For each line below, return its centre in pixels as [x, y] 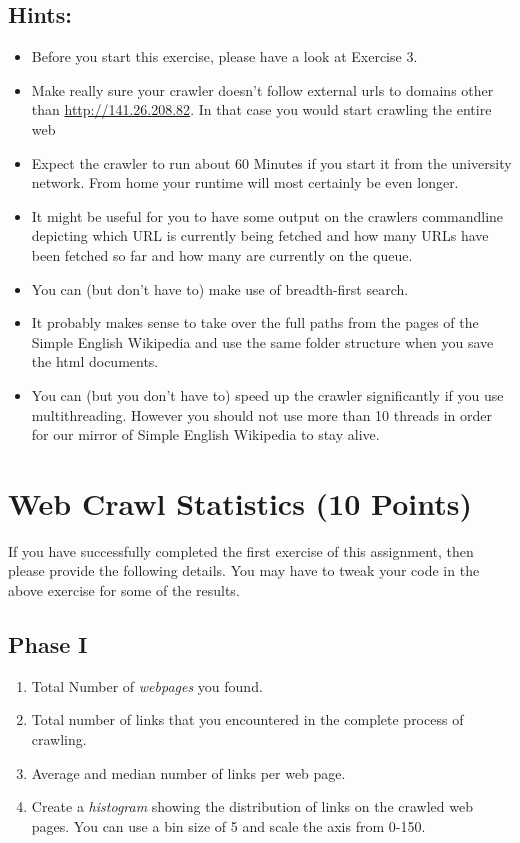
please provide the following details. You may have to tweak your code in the [244, 570]
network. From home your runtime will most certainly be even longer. [245, 182]
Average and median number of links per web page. [188, 772]
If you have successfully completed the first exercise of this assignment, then [241, 550]
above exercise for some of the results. [124, 590]
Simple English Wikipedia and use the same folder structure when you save [262, 341]
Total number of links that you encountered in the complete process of [247, 719]
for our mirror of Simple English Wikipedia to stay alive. [205, 434]
